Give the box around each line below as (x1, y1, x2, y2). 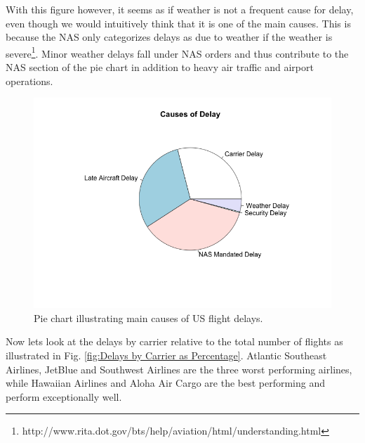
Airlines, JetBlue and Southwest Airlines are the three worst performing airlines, (6, 361, 352, 376)
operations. (6, 73, 53, 88)
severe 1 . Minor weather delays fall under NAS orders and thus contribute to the (6, 44, 349, 60)
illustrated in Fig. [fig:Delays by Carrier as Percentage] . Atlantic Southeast (6, 348, 327, 363)
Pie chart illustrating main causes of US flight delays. (34, 310, 263, 325)
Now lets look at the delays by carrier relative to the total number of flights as (6, 334, 343, 349)
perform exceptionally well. (6, 389, 122, 404)
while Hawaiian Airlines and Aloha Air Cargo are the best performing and (6, 375, 326, 390)
